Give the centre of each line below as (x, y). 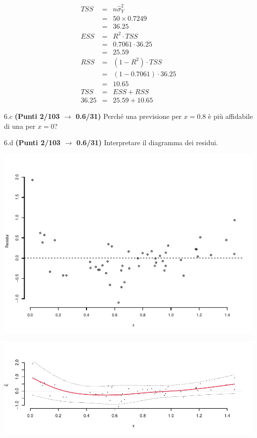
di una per (20, 126)
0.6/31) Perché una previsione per (129, 116)
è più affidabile (231, 116)
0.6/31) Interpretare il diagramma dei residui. (147, 142)
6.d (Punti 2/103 (32, 142)
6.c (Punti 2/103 (32, 116)
